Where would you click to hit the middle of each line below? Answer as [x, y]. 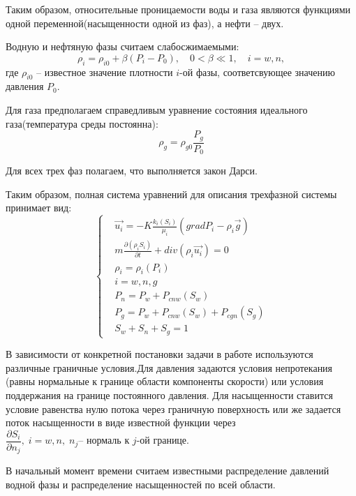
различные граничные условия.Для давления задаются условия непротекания [169, 367]
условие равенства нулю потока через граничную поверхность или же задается [173, 408]
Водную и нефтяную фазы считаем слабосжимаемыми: [123, 46]
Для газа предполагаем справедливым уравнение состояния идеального [157, 109]
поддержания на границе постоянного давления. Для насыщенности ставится [169, 394]
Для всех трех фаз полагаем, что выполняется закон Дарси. [132, 171]
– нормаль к [104, 441]
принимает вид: [39, 208]
